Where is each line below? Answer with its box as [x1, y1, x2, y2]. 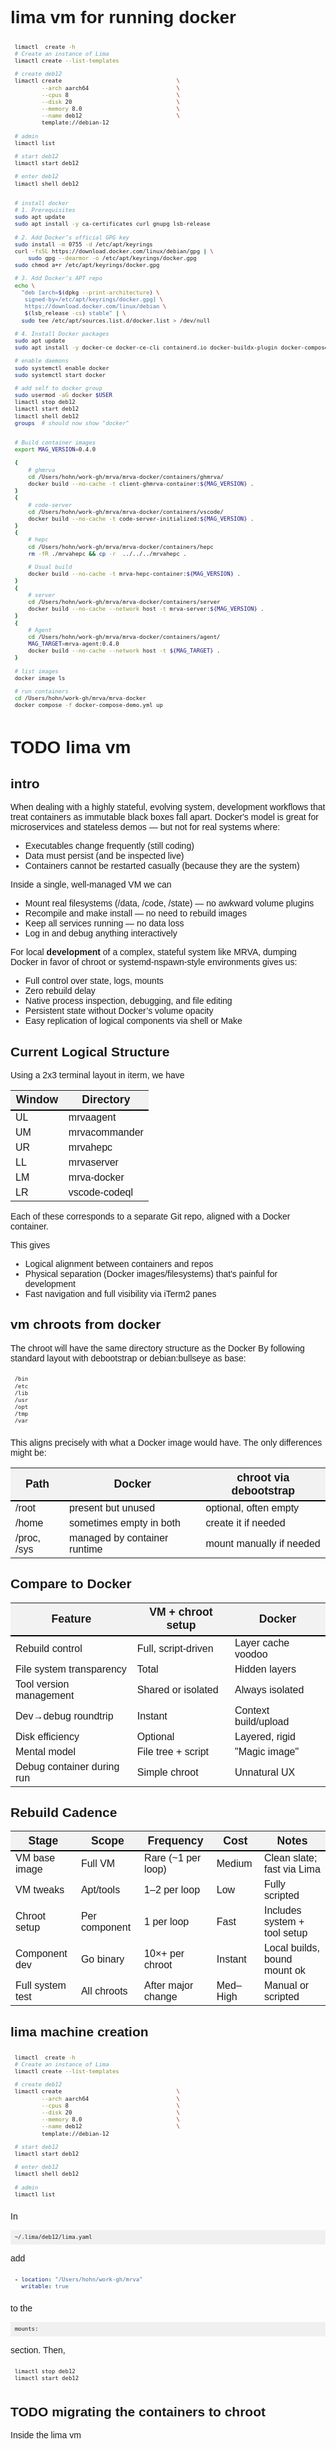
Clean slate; [263, 1852, 318, 1864]
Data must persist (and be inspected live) [24, 850, 185, 862]
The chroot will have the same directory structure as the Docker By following [10, 1342, 305, 1354]
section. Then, [10, 2344, 66, 2356]
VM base [15, 1852, 56, 1864]
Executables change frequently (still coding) [24, 840, 195, 852]
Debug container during [15, 1760, 120, 1772]
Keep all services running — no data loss [24, 918, 185, 929]
